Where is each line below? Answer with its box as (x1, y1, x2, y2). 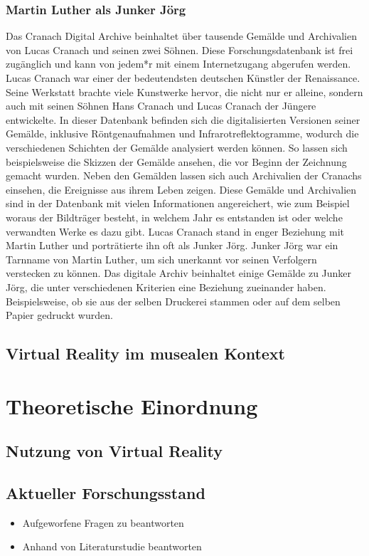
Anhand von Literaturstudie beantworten (22, 539, 202, 554)
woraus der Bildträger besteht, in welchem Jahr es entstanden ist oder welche (6, 209, 343, 224)
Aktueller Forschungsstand (6, 482, 205, 504)
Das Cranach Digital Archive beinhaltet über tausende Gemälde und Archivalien (6, 28, 357, 43)
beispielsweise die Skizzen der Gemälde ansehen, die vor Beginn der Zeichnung (6, 154, 347, 169)
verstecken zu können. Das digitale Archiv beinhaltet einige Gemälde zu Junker (6, 266, 352, 280)
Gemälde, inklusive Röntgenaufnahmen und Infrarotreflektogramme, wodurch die (6, 126, 359, 141)
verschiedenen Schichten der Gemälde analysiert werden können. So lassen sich (6, 140, 348, 154)
